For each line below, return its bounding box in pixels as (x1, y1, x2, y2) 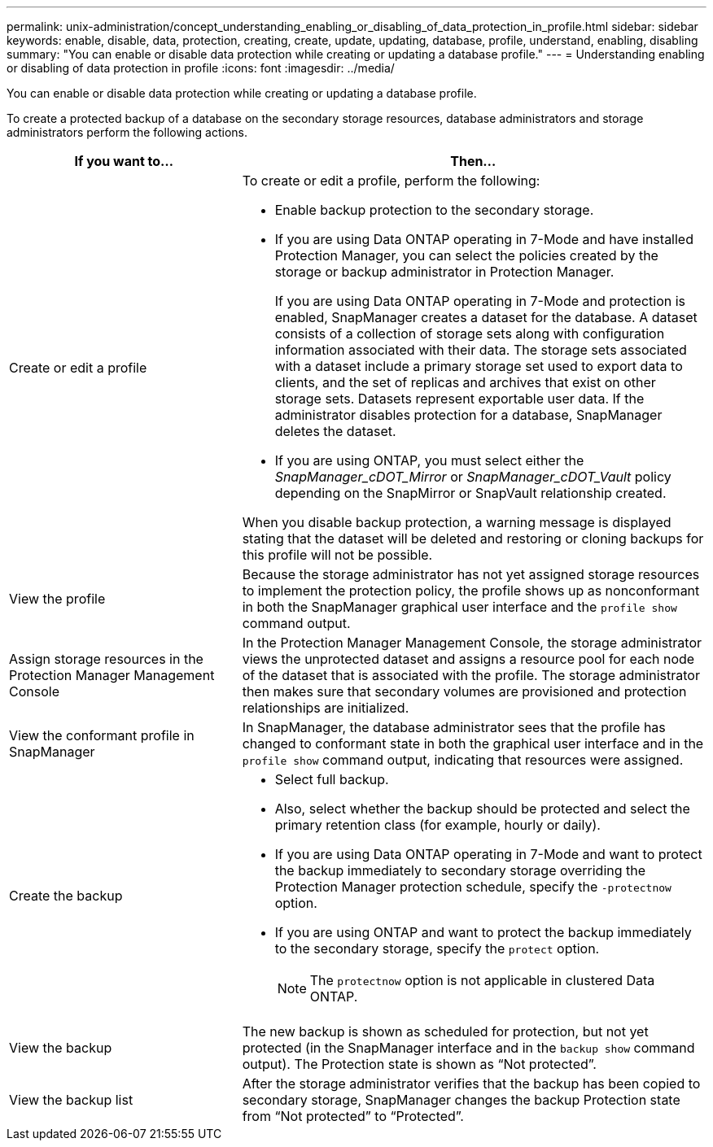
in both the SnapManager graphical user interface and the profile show (242, 599, 677, 615)
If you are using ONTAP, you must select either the (274, 452, 584, 469)
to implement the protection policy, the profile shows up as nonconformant (242, 582, 700, 599)
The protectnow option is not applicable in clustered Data (309, 972, 655, 988)
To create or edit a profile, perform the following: (242, 172, 540, 189)
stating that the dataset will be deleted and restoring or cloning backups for (242, 530, 704, 547)
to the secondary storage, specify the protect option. (274, 940, 600, 957)
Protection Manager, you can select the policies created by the (274, 247, 658, 264)
